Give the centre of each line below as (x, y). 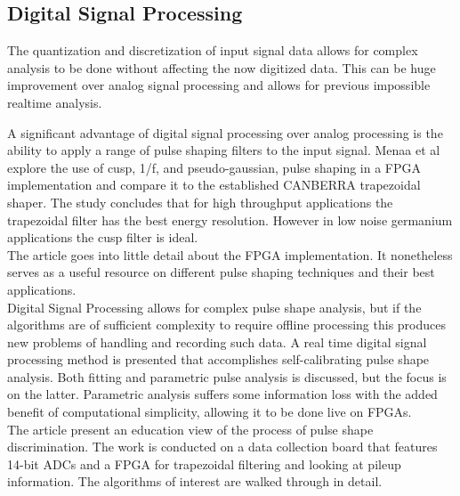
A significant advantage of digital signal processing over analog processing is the (225, 132)
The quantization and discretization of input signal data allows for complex (213, 50)
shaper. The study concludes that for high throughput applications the (200, 202)
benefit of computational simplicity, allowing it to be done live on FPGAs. (210, 412)
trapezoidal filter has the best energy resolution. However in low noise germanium (230, 220)
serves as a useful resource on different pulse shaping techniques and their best (221, 272)
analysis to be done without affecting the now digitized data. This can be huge (222, 67)
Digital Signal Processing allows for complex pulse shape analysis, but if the (214, 307)
